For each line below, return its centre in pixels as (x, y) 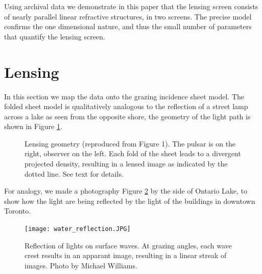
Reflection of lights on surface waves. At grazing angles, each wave (128, 245)
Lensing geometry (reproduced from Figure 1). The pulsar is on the (130, 143)
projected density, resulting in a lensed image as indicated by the (126, 164)
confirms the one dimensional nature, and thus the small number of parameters (128, 26)
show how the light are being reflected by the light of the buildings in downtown (130, 201)
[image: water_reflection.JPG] (78, 229)
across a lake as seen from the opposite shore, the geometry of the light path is (127, 116)
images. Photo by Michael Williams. (81, 265)
